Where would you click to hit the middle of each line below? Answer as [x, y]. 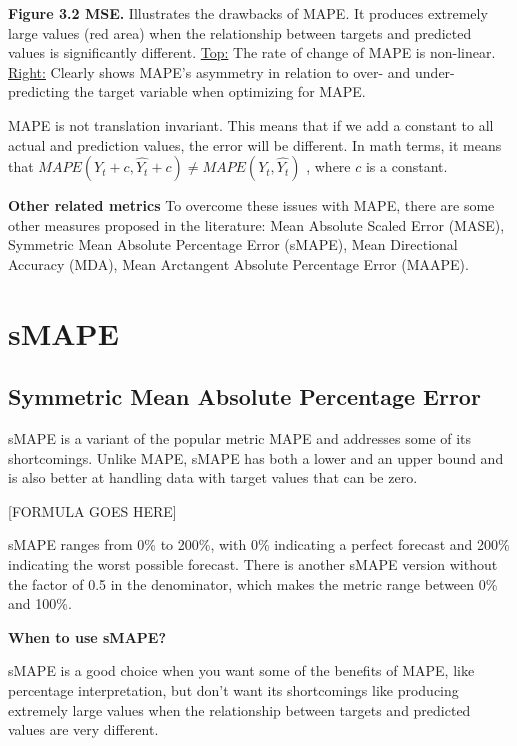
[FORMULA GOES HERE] [92, 510]
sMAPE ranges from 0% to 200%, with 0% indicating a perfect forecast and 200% [259, 544]
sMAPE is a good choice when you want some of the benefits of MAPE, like [241, 670]
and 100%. [40, 603]
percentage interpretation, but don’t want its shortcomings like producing [233, 690]
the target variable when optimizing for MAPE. [220, 91]
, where [328, 166]
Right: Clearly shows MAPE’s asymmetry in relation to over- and [209, 71]
